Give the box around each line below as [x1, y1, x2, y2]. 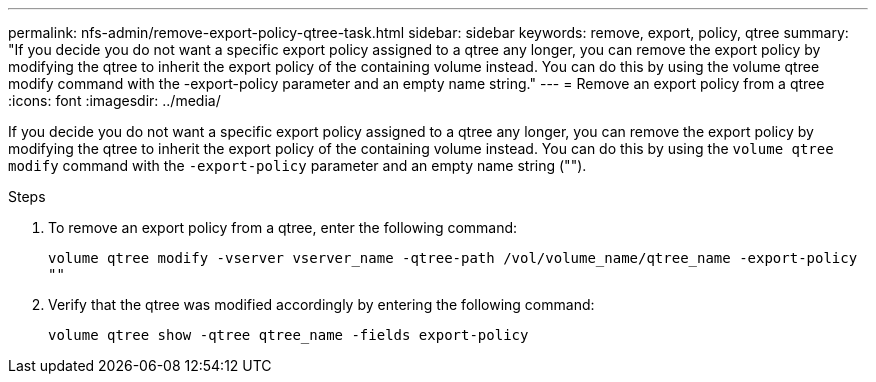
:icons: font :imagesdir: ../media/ [8, 92, 221, 109]
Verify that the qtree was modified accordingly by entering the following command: [48, 296, 595, 313]
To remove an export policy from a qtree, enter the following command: [48, 219, 518, 236]
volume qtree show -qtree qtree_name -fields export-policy [48, 327, 529, 343]
